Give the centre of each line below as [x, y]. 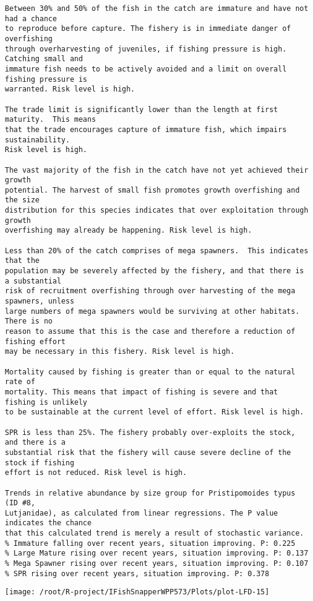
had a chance [31, 18]
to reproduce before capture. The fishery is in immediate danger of [148, 29]
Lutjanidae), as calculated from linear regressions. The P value [142, 513]
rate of [20, 382]
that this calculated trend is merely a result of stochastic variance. [154, 533]
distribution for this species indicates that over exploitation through [157, 211]
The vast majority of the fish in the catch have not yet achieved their [157, 170]
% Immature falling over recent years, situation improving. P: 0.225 [150, 543]
